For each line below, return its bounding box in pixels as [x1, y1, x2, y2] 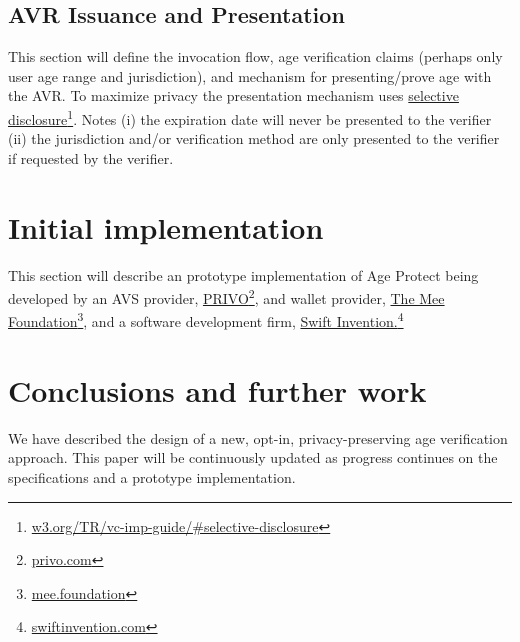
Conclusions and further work [8, 369, 427, 410]
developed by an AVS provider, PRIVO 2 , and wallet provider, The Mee [8, 285, 445, 308]
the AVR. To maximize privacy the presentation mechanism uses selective [8, 85, 459, 106]
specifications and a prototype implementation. [8, 466, 296, 487]
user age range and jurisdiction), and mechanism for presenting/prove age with [8, 65, 492, 86]
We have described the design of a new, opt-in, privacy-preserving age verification [8, 427, 508, 448]
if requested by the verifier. [8, 147, 174, 168]
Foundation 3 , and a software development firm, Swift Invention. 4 [8, 308, 404, 332]
